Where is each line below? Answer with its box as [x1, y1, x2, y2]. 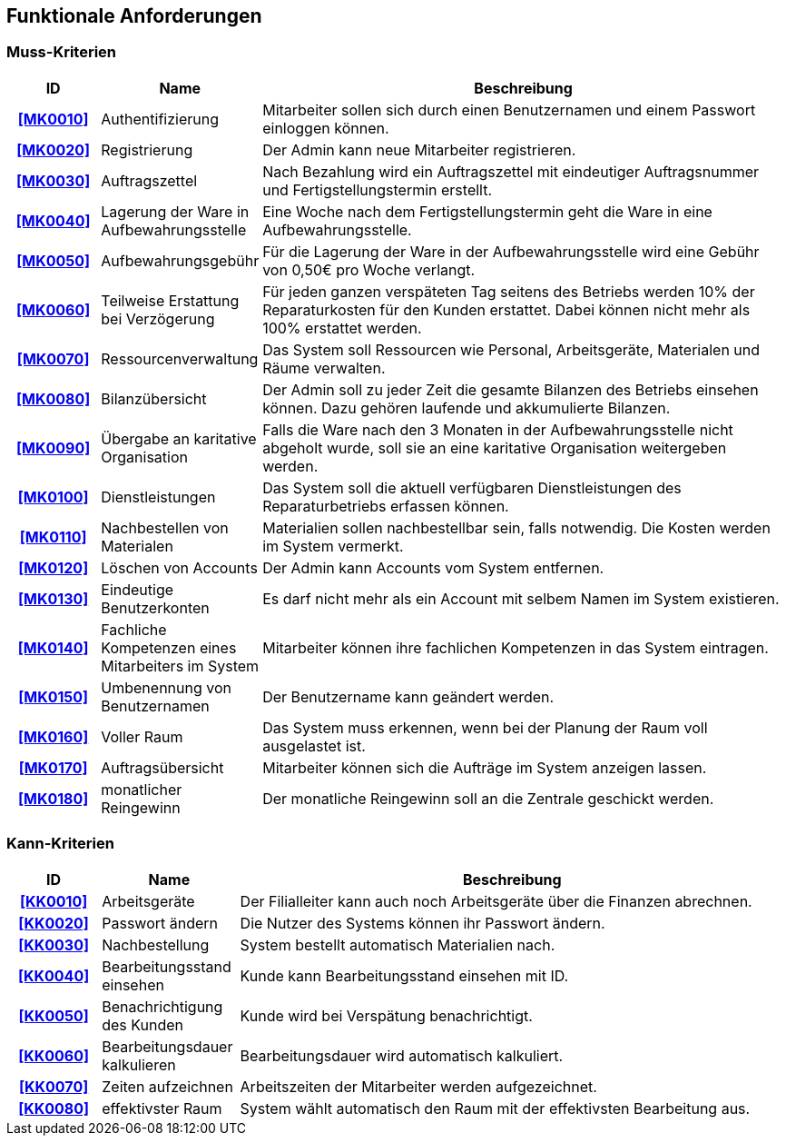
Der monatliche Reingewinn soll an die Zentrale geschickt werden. [262, 789, 714, 808]
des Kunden [102, 1015, 184, 1034]
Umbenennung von [101, 678, 231, 697]
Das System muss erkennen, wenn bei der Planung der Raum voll [262, 718, 708, 737]
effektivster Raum [102, 1098, 222, 1118]
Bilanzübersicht [101, 389, 207, 408]
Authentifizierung [101, 109, 219, 128]
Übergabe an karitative [101, 429, 257, 448]
